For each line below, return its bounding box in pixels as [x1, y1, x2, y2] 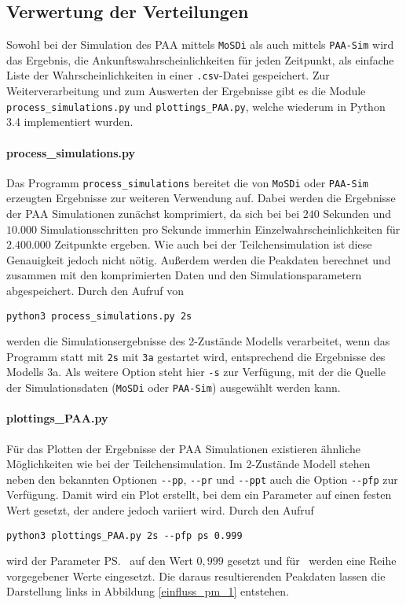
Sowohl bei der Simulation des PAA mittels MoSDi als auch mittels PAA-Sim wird [6, 36, 394, 53]
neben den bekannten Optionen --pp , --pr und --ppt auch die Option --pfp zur [6, 470, 398, 487]
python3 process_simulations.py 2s [6, 310, 192, 322]
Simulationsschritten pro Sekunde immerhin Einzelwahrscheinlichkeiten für [40, 220, 401, 237]
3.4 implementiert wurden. [6, 113, 134, 130]
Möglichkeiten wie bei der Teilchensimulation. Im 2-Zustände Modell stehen [6, 456, 371, 472]
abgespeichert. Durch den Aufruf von [6, 282, 184, 298]
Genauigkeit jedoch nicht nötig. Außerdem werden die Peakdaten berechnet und [6, 251, 391, 267]
